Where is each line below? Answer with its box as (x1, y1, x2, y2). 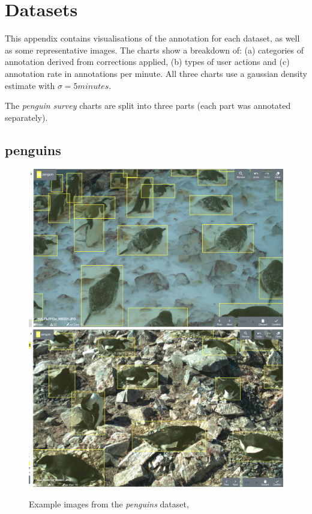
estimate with (5, 79, 55, 91)
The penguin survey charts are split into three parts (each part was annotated (5, 99, 291, 112)
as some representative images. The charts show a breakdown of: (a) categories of (5, 43, 304, 56)
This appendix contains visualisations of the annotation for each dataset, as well (5, 32, 300, 44)
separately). (5, 111, 48, 123)
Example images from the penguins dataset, (29, 497, 189, 510)
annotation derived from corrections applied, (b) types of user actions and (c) (5, 55, 290, 68)
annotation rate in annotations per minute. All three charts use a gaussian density (5, 67, 307, 79)
